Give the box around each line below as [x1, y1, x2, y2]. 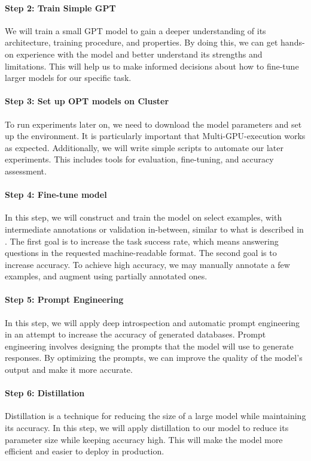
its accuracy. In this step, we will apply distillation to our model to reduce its [5, 421, 289, 434]
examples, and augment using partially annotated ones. [5, 270, 208, 282]
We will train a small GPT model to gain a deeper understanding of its [5, 24, 266, 37]
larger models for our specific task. [5, 71, 132, 84]
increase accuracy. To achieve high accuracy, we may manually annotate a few [5, 258, 290, 270]
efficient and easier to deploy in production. [5, 445, 164, 457]
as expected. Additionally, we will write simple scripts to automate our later [5, 141, 283, 153]
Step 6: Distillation [5, 387, 85, 399]
